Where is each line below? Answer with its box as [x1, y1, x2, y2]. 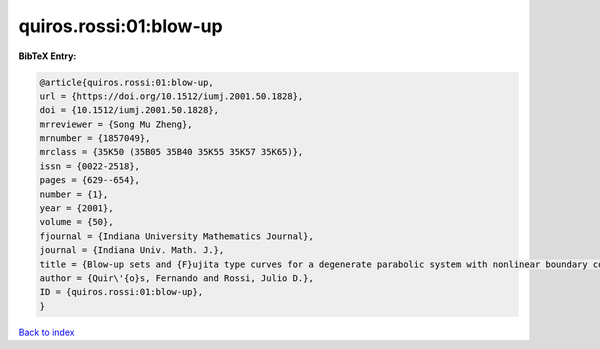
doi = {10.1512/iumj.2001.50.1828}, [39, 105, 220, 116]
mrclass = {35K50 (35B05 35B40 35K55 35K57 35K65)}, [39, 146, 304, 158]
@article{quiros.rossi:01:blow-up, [39, 76, 214, 88]
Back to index [18, 326, 75, 338]
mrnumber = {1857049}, [39, 133, 151, 144]
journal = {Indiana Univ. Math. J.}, [39, 245, 225, 256]
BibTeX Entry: [18, 50, 77, 62]
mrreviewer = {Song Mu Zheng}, [39, 118, 194, 130]
